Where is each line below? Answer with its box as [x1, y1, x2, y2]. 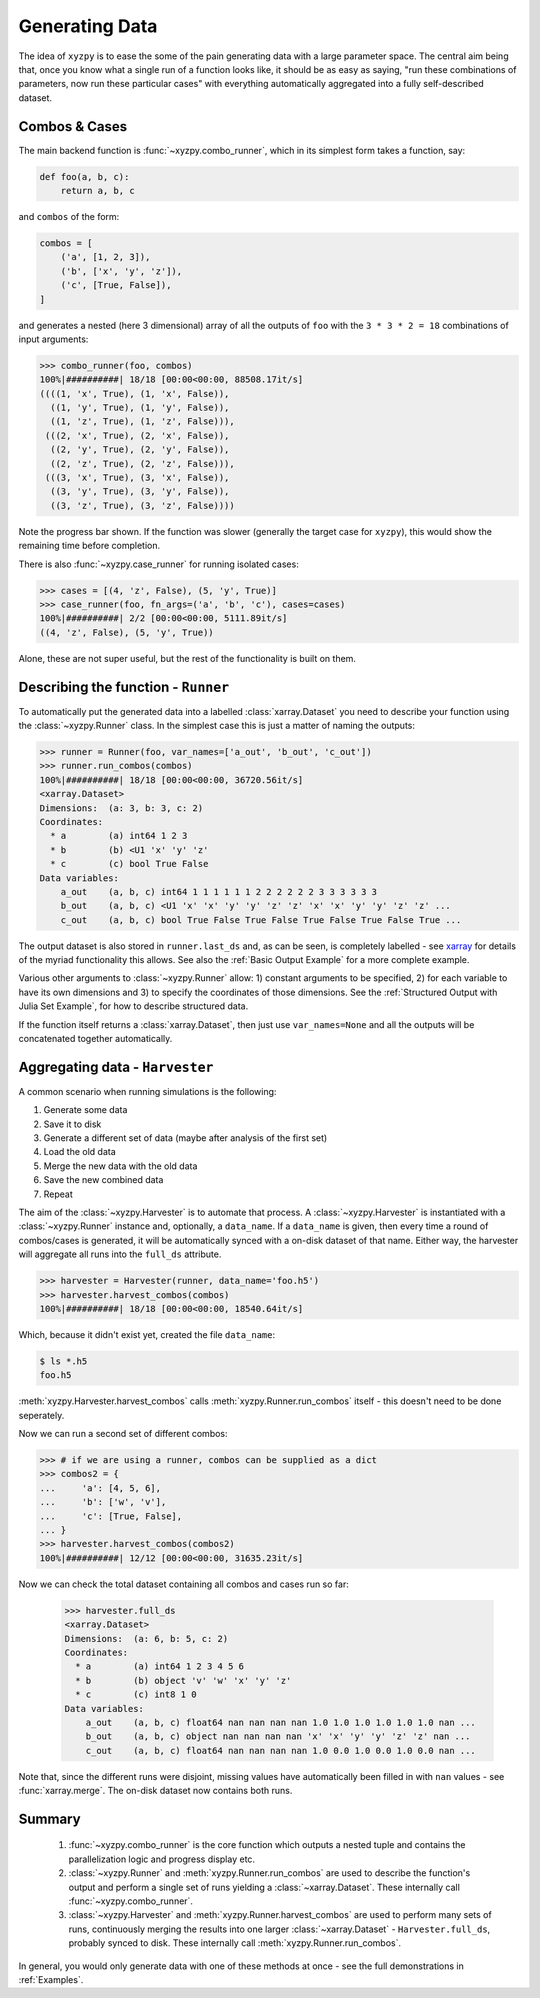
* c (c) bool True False [50, 858, 209, 870]
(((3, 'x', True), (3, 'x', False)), [45, 472, 230, 484]
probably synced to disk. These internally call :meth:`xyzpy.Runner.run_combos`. [68, 1937, 402, 1949]
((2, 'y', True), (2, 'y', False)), [50, 444, 230, 455]
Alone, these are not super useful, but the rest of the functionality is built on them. [18, 652, 357, 664]
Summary [18, 1810, 81, 1827]
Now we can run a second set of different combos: [18, 1428, 229, 1440]
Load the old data [43, 1146, 117, 1158]
